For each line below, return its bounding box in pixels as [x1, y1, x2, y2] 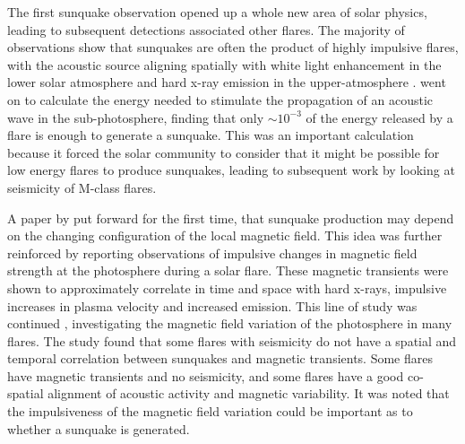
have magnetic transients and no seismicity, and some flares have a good [7, 366, 404, 385]
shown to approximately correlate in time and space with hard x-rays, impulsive [7, 278, 447, 297]
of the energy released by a [306, 108, 453, 126]
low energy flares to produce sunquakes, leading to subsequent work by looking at [7, 161, 455, 179]
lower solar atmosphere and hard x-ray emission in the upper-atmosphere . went [7, 73, 446, 91]
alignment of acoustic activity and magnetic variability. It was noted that [47, 384, 450, 403]
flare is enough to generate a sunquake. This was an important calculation [7, 126, 414, 144]
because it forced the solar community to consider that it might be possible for [7, 143, 440, 161]
